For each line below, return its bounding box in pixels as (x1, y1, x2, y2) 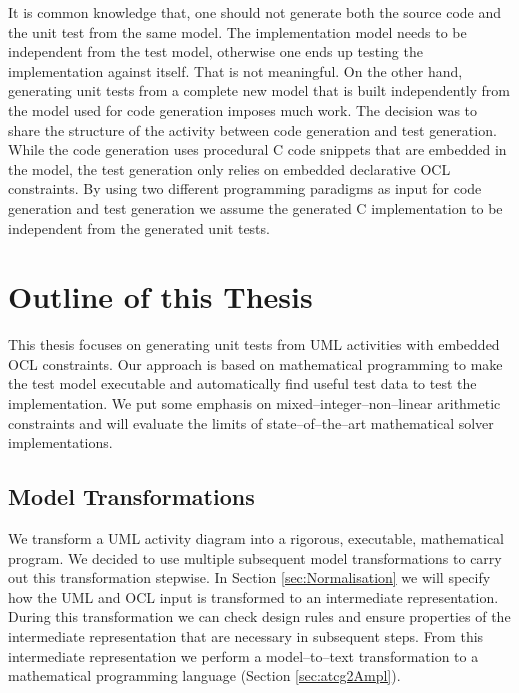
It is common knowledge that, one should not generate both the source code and (8, 2, 502, 22)
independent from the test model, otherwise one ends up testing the (8, 41, 423, 62)
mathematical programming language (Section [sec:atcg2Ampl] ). (8, 665, 401, 686)
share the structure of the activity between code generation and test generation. (8, 119, 497, 140)
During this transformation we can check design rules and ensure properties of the (8, 606, 511, 627)
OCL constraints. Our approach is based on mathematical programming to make (8, 353, 503, 374)
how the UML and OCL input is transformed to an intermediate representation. (8, 586, 499, 607)
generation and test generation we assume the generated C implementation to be (8, 197, 503, 218)
